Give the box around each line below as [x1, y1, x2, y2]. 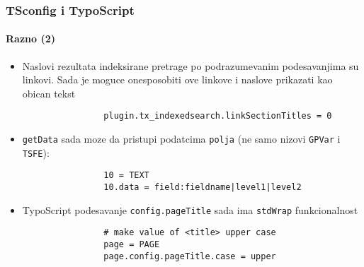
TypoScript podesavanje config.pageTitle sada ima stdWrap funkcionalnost [22, 202, 358, 217]
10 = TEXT [103, 170, 149, 181]
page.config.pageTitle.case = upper [103, 251, 276, 261]
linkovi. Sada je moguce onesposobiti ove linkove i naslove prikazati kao [22, 72, 333, 87]
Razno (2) [6, 31, 55, 46]
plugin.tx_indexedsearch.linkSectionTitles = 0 [103, 111, 332, 121]
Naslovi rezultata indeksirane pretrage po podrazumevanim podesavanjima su [22, 58, 359, 73]
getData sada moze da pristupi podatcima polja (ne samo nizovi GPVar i [22, 131, 341, 146]
